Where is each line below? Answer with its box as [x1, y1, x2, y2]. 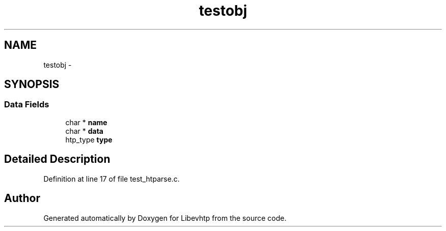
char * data [65, 126, 103, 135]
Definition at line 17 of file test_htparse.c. [43, 174, 180, 183]
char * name [65, 118, 107, 127]
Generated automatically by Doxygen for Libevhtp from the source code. [43, 213, 287, 222]
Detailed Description [4, 153, 110, 166]
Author [4, 192, 40, 205]
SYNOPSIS [4, 78, 60, 91]
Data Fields [4, 99, 49, 110]
